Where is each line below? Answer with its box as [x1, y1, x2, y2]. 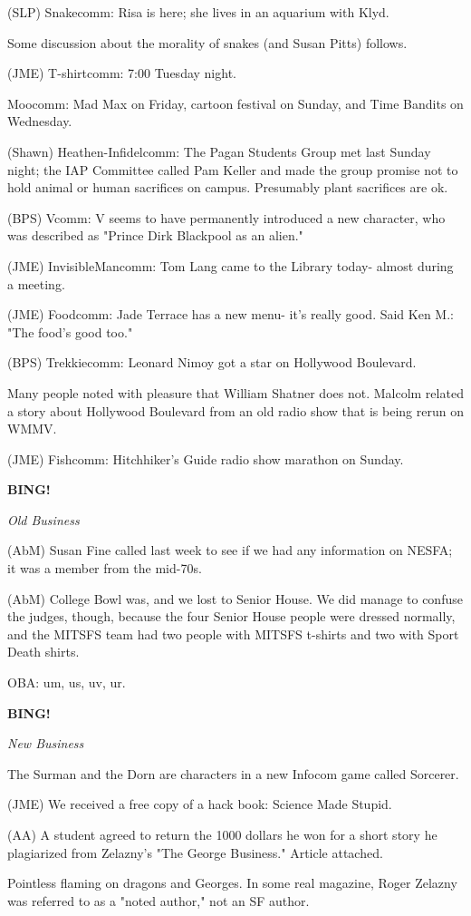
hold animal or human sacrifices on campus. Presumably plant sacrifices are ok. [7, 178, 448, 197]
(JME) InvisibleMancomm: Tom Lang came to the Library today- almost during [7, 256, 454, 275]
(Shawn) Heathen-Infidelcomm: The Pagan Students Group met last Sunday [7, 141, 431, 161]
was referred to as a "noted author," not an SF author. [7, 891, 310, 910]
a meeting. [7, 274, 65, 293]
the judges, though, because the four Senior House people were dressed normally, [7, 607, 456, 626]
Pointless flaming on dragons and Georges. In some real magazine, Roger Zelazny [7, 873, 457, 892]
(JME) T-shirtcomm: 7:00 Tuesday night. [7, 63, 236, 83]
